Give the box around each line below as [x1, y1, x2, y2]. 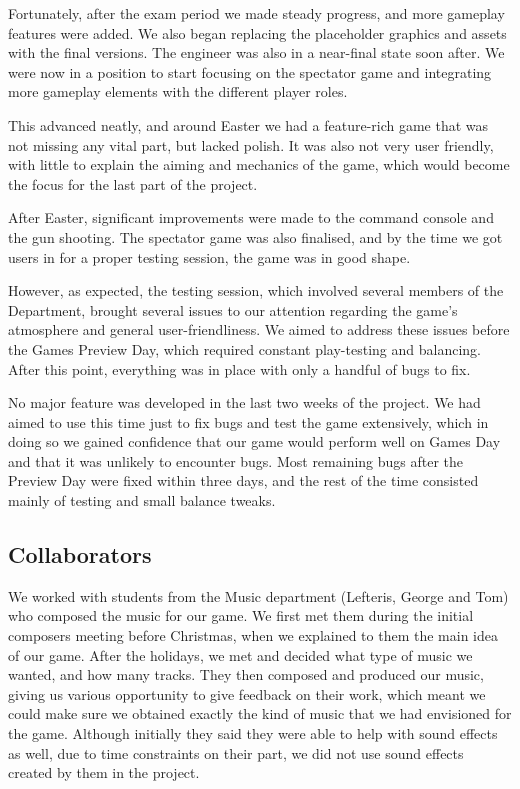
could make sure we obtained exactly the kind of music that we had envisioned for [8, 703, 512, 724]
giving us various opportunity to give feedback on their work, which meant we [8, 683, 486, 704]
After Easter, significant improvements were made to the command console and [8, 207, 494, 228]
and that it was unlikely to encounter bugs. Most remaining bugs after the [8, 450, 464, 471]
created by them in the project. [8, 762, 200, 783]
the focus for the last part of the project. [8, 173, 258, 194]
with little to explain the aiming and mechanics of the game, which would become [8, 154, 510, 175]
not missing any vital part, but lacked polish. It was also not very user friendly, [8, 134, 494, 155]
